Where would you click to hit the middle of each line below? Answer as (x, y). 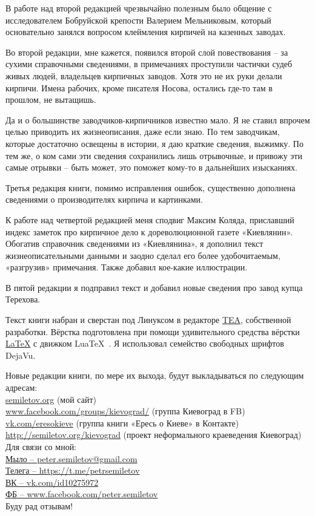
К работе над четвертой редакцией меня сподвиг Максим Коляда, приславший (150, 219)
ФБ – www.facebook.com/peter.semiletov (82, 494)
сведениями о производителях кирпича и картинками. (104, 199)
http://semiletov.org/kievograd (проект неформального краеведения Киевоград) (154, 435)
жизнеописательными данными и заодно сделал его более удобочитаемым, (143, 255)
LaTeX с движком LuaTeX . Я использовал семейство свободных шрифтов (145, 343)
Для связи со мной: (41, 446)
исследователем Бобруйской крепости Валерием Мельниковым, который (138, 20)
